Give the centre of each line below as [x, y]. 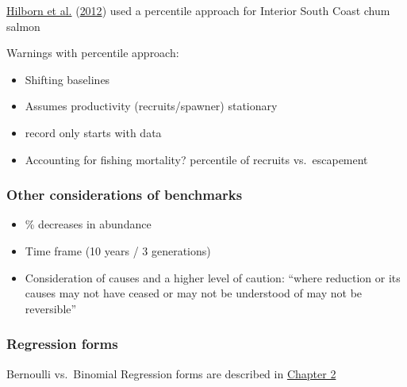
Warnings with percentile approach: [93, 53]
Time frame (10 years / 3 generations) [118, 250]
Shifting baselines [67, 79]
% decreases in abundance [88, 224]
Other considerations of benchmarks [125, 195]
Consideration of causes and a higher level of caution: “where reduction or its [213, 277]
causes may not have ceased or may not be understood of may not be [194, 293]
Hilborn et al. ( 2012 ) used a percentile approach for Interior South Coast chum [198, 10]
